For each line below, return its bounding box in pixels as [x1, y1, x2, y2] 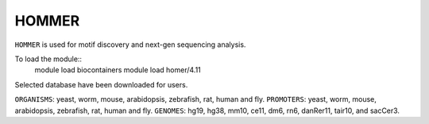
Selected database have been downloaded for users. [14, 79, 188, 89]
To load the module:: [14, 54, 83, 64]
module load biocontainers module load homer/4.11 [34, 65, 202, 75]
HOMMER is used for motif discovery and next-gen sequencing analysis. [14, 40, 246, 49]
